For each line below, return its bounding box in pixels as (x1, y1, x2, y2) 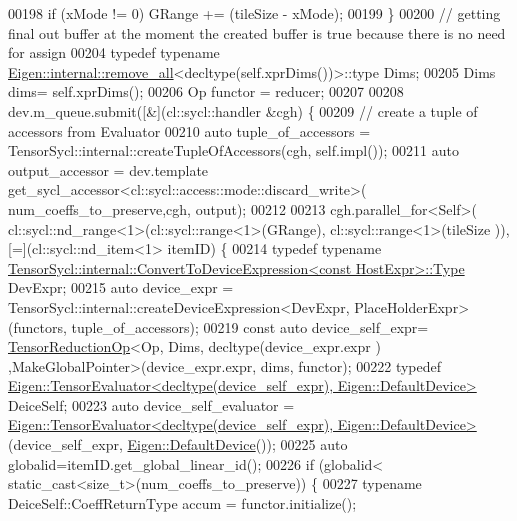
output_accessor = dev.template (8, 159, 209, 180)
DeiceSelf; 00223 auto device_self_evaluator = (8, 394, 295, 415)
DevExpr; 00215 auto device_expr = (8, 277, 234, 298)
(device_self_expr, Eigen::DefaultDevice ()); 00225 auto (8, 434, 348, 455)
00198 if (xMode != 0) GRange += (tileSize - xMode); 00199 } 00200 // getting (8, 3, 501, 23)
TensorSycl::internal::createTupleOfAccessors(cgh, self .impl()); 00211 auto (8, 140, 459, 161)
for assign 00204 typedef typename (8, 42, 220, 63)
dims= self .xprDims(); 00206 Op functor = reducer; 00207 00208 (8, 81, 404, 102)
